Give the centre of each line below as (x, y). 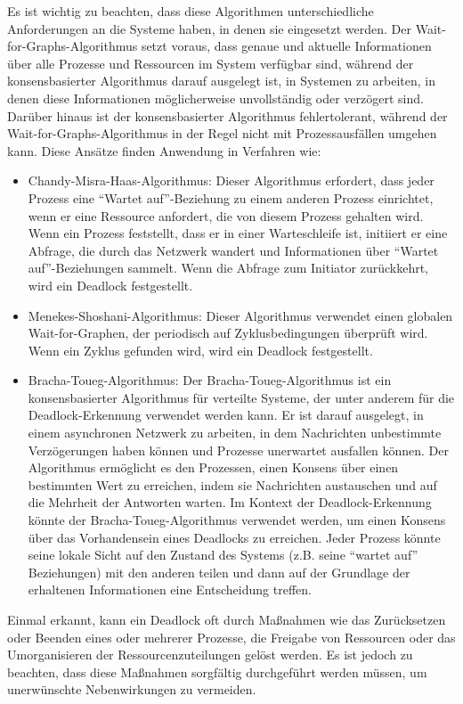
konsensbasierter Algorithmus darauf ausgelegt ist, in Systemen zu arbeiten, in (222, 81)
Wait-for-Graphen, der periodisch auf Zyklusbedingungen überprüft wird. (228, 333)
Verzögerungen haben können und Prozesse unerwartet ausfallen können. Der (239, 450)
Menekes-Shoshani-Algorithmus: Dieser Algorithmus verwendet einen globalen (240, 315)
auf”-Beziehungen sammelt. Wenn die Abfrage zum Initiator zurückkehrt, (228, 268)
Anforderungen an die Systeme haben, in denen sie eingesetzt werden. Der (210, 28)
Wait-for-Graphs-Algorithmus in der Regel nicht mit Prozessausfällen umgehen (222, 133)
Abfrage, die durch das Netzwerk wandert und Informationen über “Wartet (233, 250)
